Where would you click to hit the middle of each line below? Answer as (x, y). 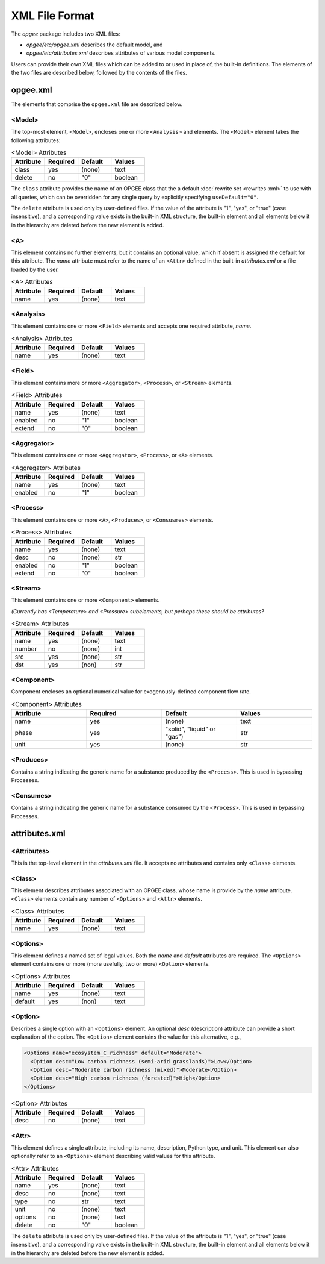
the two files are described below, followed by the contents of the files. (99, 73)
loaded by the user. (35, 269)
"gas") (174, 737)
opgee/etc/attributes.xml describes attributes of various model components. (121, 53)
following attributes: (36, 140)
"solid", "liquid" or (190, 729)
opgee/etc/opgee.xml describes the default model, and (94, 45)
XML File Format (53, 16)
